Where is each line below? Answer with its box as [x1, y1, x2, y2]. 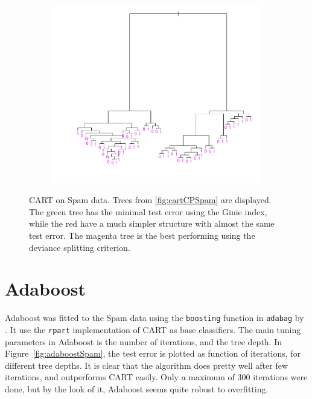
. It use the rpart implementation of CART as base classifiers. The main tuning [5, 323, 301, 336]
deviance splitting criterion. [29, 241, 130, 253]
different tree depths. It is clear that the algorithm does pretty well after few [5, 358, 288, 371]
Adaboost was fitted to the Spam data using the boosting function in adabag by [5, 311, 304, 324]
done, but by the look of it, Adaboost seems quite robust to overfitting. [5, 382, 269, 395]
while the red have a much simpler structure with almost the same [29, 217, 275, 230]
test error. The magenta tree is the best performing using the [29, 229, 255, 241]
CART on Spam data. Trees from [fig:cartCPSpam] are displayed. [29, 193, 272, 206]
